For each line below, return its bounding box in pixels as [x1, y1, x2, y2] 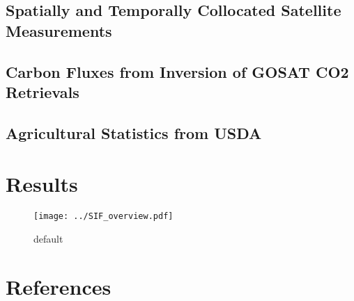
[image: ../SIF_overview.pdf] [33, 211, 174, 222]
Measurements [6, 19, 112, 41]
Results [6, 170, 78, 198]
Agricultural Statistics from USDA [6, 122, 262, 143]
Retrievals [6, 81, 79, 102]
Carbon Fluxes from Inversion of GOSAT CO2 [6, 60, 349, 82]
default [33, 231, 63, 245]
